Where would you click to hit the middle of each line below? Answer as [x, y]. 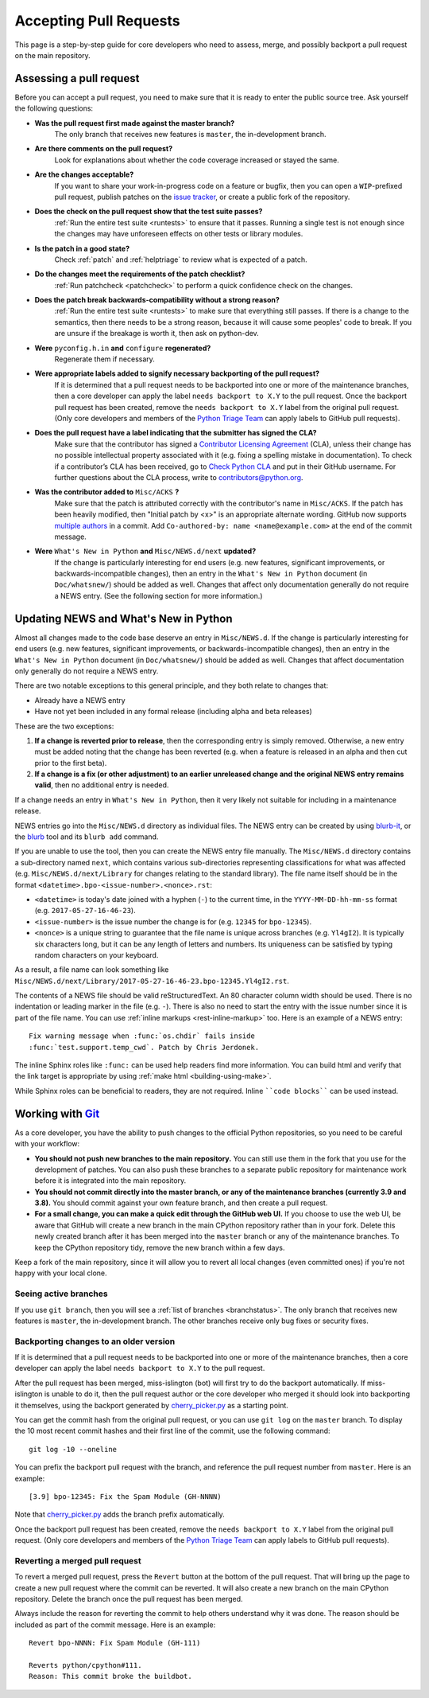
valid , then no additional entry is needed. [102, 785]
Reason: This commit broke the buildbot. [110, 1677]
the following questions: [54, 108]
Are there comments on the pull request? [104, 149]
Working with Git [57, 1113]
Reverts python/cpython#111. [85, 1665]
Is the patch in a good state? [82, 248]
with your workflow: [47, 1144]
